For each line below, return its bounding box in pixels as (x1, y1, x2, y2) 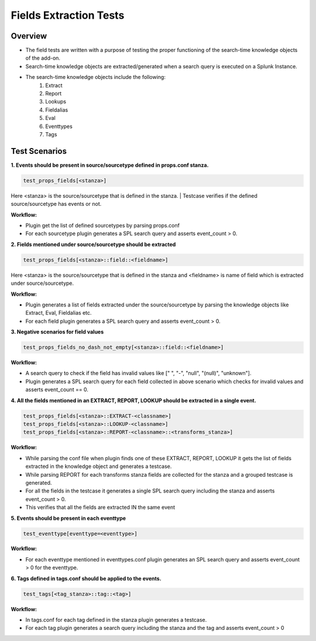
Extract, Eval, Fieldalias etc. (25, 309, 92, 316)
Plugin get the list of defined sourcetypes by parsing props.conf (25, 222, 180, 229)
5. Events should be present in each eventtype (11, 515, 126, 522)
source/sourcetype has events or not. (11, 201, 102, 208)
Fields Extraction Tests (11, 9, 125, 22)
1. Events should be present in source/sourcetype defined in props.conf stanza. (11, 161, 209, 168)
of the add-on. (25, 54, 61, 61)
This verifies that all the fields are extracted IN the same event (25, 504, 176, 511)
